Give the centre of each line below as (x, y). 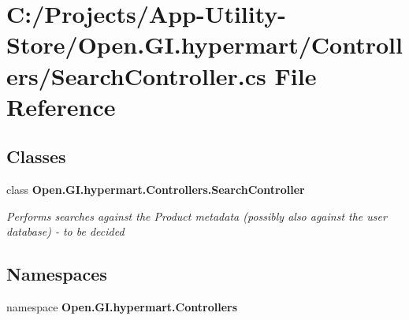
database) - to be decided (65, 231)
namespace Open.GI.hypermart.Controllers (122, 307)
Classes (36, 156)
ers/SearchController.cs (136, 75)
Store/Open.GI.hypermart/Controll (204, 45)
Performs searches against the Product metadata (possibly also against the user (197, 216)
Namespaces (57, 274)
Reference (61, 106)
